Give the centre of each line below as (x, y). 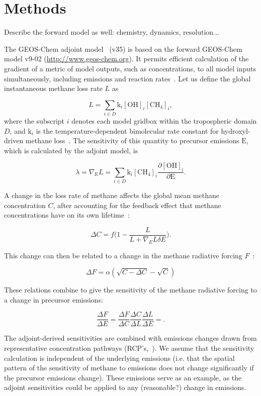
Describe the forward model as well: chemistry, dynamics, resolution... (112, 32)
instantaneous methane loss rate (53, 88)
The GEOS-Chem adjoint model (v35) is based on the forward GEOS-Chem (123, 48)
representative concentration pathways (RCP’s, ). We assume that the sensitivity (129, 348)
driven (14, 140)
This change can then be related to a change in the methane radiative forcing (123, 255)
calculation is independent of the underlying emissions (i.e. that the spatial (119, 358)
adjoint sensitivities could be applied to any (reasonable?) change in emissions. (125, 387)
